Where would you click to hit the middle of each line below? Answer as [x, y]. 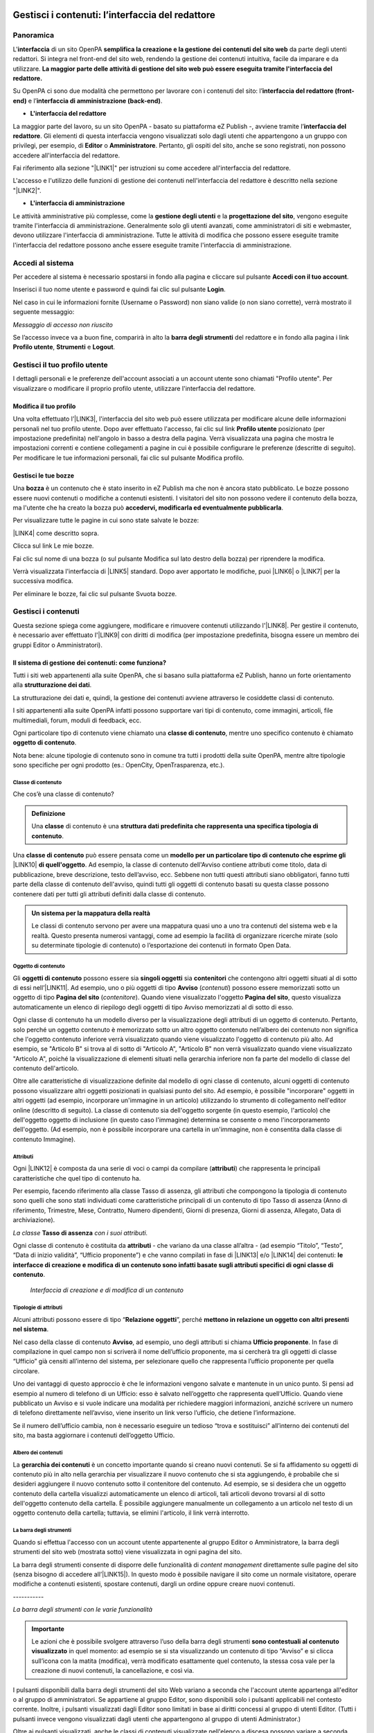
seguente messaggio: [44, 312]
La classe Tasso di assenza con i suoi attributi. [80, 1233]
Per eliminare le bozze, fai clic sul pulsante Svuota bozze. [95, 593]
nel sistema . [30, 1329]
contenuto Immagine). [44, 1139]
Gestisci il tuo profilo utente [61, 365]
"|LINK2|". [27, 190]
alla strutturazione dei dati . [52, 685]
